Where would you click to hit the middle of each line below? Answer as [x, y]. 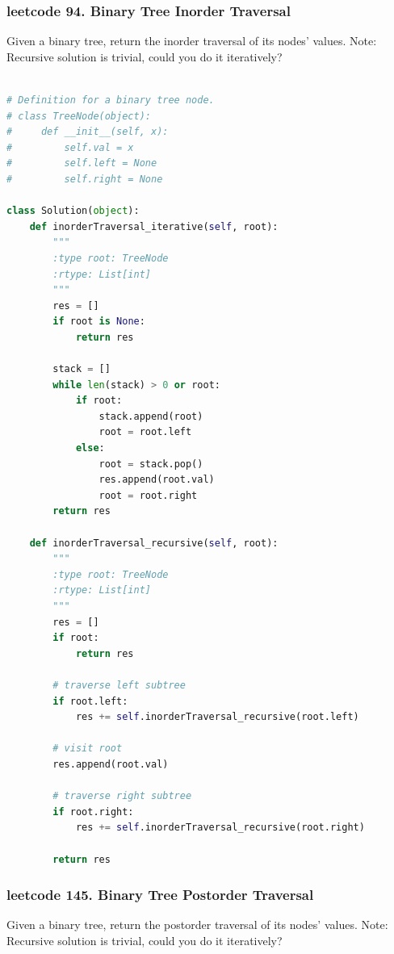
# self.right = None [85, 179]
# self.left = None [82, 163]
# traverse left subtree [119, 685]
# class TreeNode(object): [79, 116]
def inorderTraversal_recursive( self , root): [154, 543]
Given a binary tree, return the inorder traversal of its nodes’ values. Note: [192, 41]
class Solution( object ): [73, 211]
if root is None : [99, 322]
